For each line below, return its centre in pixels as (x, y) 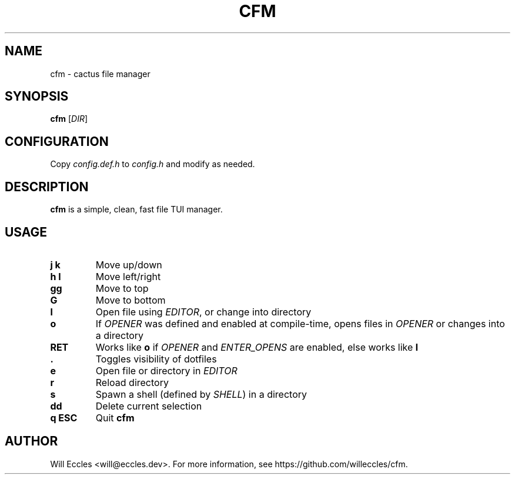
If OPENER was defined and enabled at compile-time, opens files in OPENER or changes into (300, 323)
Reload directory (132, 382)
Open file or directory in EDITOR (166, 370)
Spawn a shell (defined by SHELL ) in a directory (201, 394)
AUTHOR (31, 441)
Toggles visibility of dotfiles (156, 359)
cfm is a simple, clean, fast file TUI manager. (136, 209)
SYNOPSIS (37, 97)
